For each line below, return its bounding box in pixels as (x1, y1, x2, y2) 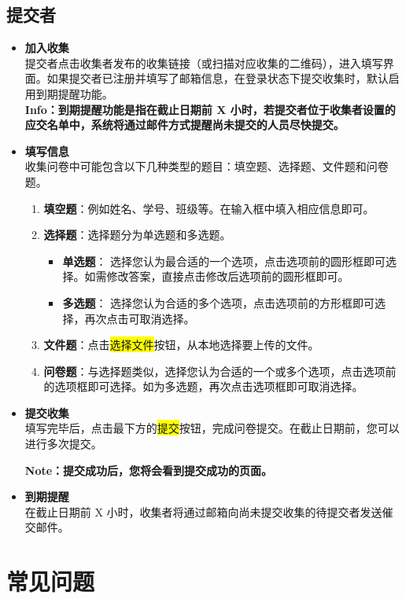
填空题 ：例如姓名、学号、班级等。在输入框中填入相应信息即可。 (43, 200, 375, 216)
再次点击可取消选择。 (84, 310, 195, 326)
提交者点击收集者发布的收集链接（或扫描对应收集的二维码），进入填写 (24, 54, 383, 71)
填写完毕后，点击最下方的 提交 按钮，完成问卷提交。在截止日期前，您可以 (24, 420, 400, 436)
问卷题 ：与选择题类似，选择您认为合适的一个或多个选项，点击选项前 (43, 362, 397, 379)
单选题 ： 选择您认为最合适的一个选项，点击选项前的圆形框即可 (62, 252, 386, 269)
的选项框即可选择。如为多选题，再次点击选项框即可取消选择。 (43, 378, 364, 395)
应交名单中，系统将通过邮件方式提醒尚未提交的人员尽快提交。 (24, 116, 345, 133)
